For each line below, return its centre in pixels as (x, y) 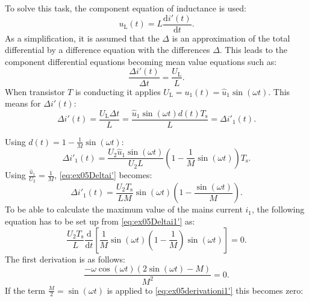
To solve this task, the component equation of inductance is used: (126, 8)
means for (23, 103)
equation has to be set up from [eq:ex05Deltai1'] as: (100, 221)
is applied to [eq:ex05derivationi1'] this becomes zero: (205, 290)
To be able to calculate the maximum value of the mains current (124, 209)
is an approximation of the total (231, 38)
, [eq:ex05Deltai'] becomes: (103, 175)
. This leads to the (253, 50)
